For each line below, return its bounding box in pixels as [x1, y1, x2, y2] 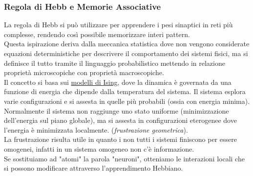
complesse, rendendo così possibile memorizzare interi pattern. [4, 29, 190, 39]
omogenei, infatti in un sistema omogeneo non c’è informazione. [4, 143, 194, 154]
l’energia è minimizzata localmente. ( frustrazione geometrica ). [4, 124, 188, 135]
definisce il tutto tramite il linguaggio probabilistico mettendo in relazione [4, 58, 225, 68]
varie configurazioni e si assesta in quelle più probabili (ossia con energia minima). [4, 96, 250, 106]
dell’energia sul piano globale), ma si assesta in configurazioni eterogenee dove [4, 115, 237, 125]
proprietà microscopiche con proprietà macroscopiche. [4, 67, 164, 78]
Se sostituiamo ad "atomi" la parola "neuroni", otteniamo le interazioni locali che [4, 153, 245, 163]
